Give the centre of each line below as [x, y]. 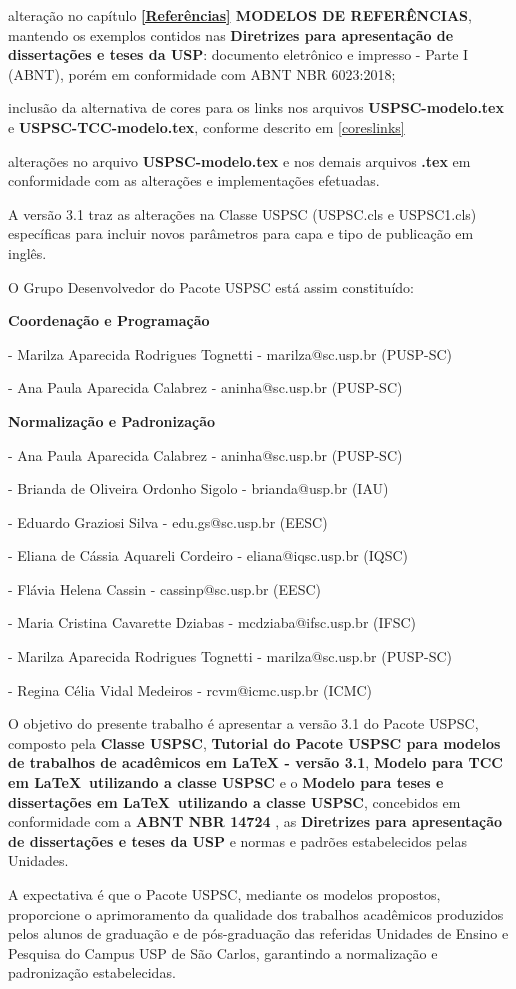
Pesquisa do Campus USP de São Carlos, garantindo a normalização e [223, 952]
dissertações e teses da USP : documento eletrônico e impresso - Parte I [238, 54]
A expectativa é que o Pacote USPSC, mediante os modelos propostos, [224, 894]
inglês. [27, 252]
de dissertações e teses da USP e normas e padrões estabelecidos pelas [237, 840]
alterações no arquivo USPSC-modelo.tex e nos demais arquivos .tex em [239, 160]
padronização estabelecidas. [92, 972]
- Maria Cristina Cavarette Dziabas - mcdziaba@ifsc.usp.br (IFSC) [212, 622]
